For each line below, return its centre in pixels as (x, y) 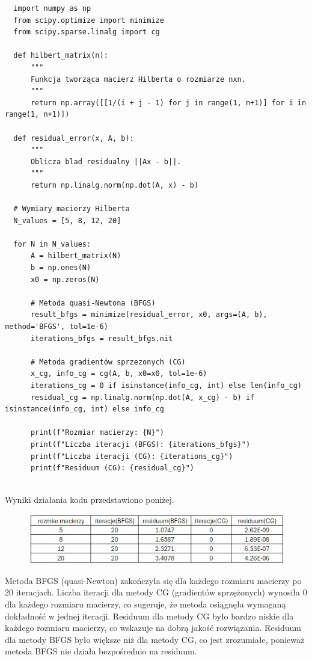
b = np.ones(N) (61, 268)
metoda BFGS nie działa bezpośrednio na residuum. (101, 651)
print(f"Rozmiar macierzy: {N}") (97, 433)
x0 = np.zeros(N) (65, 279)
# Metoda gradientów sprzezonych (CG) (108, 362)
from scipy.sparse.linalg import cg (87, 32)
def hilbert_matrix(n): (61, 56)
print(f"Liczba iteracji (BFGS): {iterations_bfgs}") (140, 444)
